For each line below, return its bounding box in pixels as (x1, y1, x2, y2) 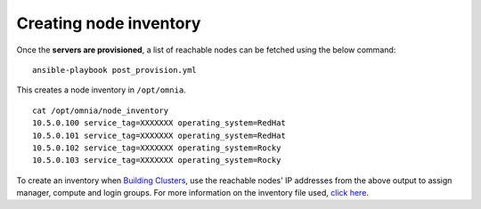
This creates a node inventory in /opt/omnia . (16, 84, 186, 95)
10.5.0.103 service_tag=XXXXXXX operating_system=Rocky (32, 156, 281, 165)
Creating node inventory (16, 13, 201, 33)
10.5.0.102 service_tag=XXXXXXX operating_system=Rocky (32, 142, 281, 153)
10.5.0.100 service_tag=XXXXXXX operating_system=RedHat (32, 118, 287, 128)
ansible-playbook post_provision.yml (32, 65, 198, 75)
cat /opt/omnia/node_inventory (32, 105, 169, 116)
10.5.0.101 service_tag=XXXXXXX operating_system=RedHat (32, 130, 287, 141)
